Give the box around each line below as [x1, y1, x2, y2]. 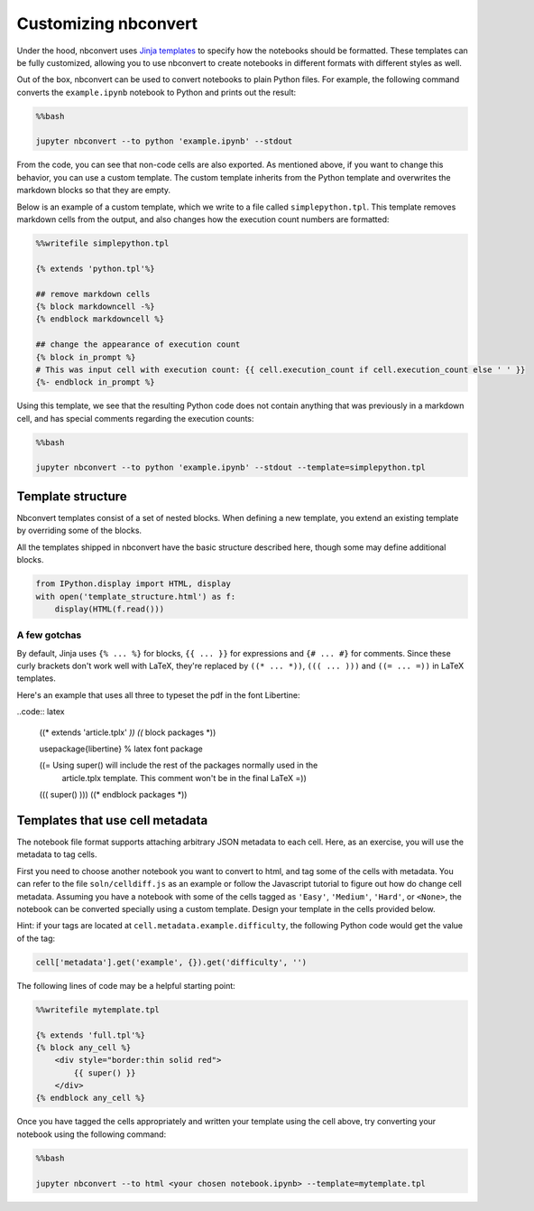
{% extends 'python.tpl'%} [35, 263, 155, 274]
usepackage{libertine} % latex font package [39, 743, 203, 754]
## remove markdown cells [35, 289, 151, 299]
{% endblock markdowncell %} [35, 314, 165, 324]
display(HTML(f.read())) [54, 603, 165, 614]
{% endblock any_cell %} [35, 1093, 146, 1104]
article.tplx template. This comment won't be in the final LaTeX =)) [61, 772, 307, 783]
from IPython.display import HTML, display [35, 579, 232, 589]
